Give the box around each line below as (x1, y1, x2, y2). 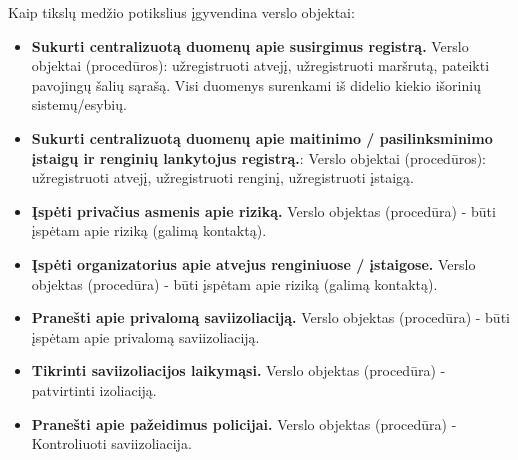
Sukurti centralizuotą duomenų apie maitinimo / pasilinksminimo (31, 127, 493, 148)
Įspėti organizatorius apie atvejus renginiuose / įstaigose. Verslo (31, 253, 476, 274)
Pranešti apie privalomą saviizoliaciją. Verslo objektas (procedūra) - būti (31, 307, 510, 328)
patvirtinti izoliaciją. (31, 379, 157, 400)
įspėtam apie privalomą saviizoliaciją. (31, 326, 260, 347)
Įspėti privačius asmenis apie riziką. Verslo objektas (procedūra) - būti (31, 200, 496, 221)
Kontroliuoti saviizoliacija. (31, 433, 192, 454)
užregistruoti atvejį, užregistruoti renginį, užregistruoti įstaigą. (31, 167, 414, 188)
